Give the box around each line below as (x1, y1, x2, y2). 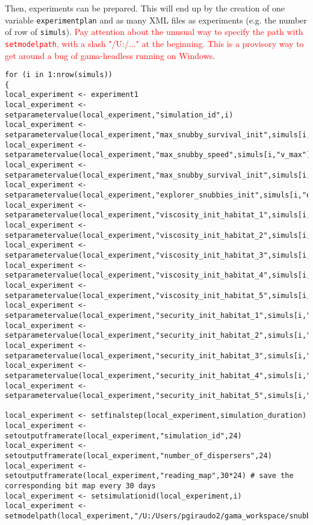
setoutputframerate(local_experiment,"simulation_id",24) (5, 431, 242, 440)
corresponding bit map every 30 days (5, 482, 156, 491)
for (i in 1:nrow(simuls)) (5, 70, 113, 79)
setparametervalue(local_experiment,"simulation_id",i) (5, 110, 234, 119)
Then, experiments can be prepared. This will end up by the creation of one (5, 2, 285, 14)
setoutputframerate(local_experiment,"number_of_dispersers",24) (5, 452, 272, 461)
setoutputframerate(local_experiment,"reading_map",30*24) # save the (5, 471, 294, 480)
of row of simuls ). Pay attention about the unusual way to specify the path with (5, 25, 303, 38)
